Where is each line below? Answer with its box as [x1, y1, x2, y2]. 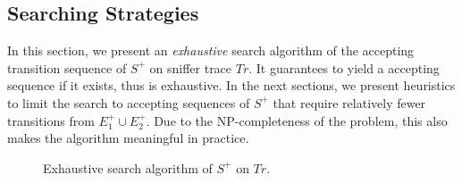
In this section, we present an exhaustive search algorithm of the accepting [7, 41, 415, 60]
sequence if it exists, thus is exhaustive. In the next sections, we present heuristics [7, 76, 456, 95]
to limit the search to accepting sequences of [7, 93, 250, 112]
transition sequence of [7, 58, 127, 77]
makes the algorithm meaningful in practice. [7, 129, 249, 147]
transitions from [7, 111, 95, 129]
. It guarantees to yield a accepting [248, 58, 440, 77]
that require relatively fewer [273, 93, 426, 112]
